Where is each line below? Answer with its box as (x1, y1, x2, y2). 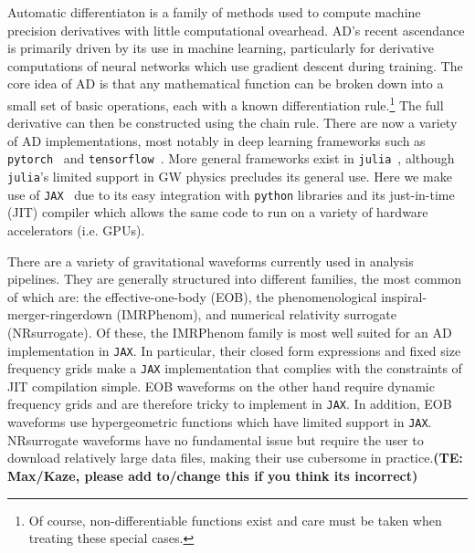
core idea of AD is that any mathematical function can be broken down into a (7, 74, 444, 93)
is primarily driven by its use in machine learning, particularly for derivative (7, 38, 434, 57)
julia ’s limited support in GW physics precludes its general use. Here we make (7, 167, 452, 186)
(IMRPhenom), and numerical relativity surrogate (116, 305, 396, 324)
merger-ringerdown (7, 305, 112, 324)
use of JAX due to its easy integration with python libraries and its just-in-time (7, 184, 455, 203)
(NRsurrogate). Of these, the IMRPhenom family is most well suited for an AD (7, 322, 452, 341)
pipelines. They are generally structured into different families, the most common (7, 269, 462, 288)
